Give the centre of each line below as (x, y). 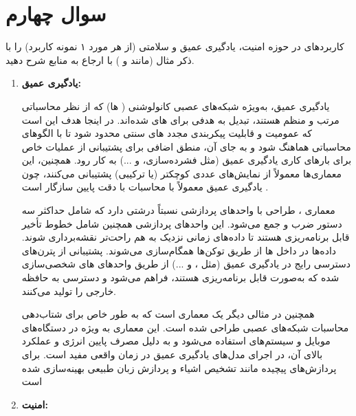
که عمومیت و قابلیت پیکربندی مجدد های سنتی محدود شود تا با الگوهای (167, 133)
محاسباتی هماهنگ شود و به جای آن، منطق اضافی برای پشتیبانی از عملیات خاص (186, 146)
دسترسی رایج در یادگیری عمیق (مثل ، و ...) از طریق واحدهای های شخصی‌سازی (186, 264)
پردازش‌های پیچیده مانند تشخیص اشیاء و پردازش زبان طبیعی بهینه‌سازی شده (179, 368)
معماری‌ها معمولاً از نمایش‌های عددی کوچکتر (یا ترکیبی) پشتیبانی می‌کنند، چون (182, 173)
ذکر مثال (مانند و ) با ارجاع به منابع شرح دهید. (100, 59)
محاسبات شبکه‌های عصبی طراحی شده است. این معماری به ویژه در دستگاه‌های (185, 327)
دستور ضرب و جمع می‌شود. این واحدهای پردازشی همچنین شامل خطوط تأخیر (182, 223)
